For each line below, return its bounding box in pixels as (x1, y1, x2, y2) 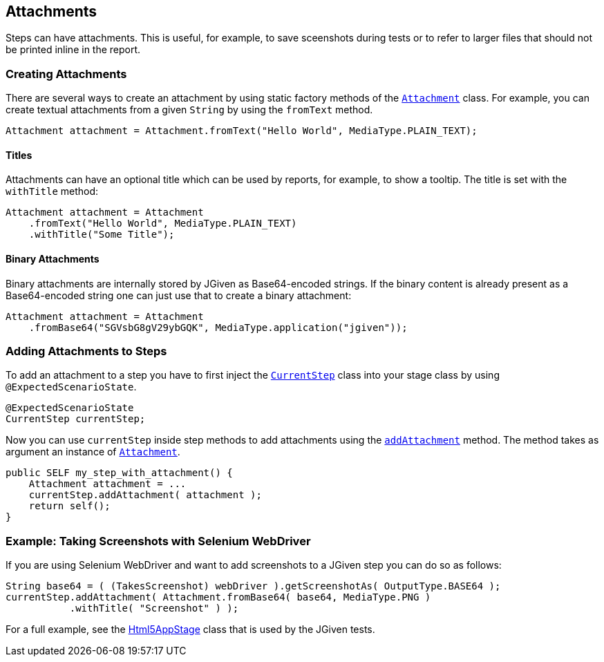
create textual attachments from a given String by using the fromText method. (6, 104, 373, 116)
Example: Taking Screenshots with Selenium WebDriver (6, 533, 311, 548)
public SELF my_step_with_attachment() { (6, 467, 233, 479)
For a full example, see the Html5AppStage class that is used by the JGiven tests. (6, 623, 375, 636)
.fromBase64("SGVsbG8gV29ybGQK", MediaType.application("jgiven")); (28, 321, 408, 333)
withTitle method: (6, 185, 99, 198)
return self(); (28, 500, 111, 512)
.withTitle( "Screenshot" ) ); (69, 603, 239, 614)
